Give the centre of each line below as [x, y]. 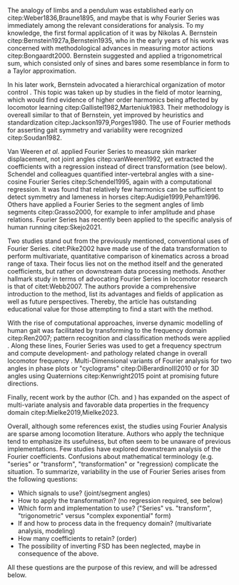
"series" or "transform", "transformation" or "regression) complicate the [113, 464]
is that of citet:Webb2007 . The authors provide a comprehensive [102, 286]
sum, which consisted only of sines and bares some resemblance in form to [118, 63]
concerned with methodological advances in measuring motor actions [110, 48]
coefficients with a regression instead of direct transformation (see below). [117, 166]
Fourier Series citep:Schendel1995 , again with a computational [120, 182]
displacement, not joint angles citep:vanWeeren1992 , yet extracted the [111, 159]
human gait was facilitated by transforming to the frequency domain [107, 330]
